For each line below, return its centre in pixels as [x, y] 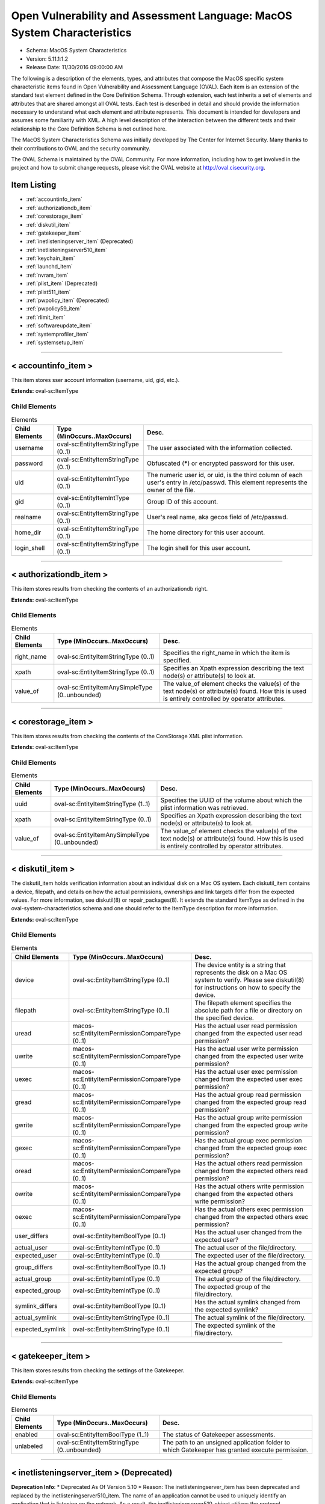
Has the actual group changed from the [250, 1263]
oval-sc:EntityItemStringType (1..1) [102, 804]
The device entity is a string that [240, 965]
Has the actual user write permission [247, 1049]
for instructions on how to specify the [248, 988]
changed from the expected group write [251, 1125]
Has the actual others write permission [249, 1186]
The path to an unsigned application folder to [226, 1442]
